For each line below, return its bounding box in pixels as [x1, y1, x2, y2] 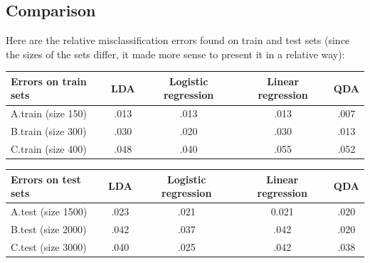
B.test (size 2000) [11, 221, 87, 236]
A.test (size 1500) [11, 204, 88, 219]
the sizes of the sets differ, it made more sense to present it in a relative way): [6, 46, 345, 61]
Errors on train [11, 73, 87, 88]
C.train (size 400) [11, 141, 87, 156]
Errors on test [11, 171, 81, 186]
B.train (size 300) [11, 124, 87, 139]
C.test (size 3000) [11, 239, 87, 254]
